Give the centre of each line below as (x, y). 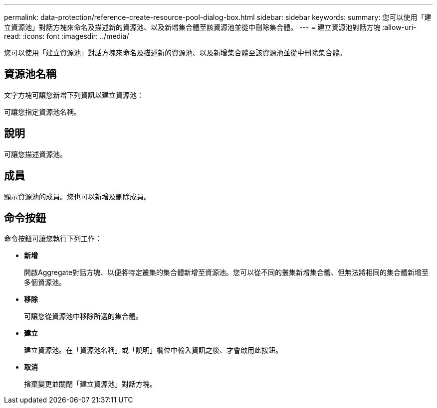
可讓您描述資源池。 (35, 154)
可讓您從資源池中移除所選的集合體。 (83, 316)
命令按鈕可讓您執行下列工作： (53, 239)
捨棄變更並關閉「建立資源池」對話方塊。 (90, 384)
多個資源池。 (45, 282)
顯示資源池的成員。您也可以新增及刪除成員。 (77, 196)
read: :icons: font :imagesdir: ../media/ (67, 36)
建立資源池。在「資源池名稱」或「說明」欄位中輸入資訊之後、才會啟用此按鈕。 (153, 350)
